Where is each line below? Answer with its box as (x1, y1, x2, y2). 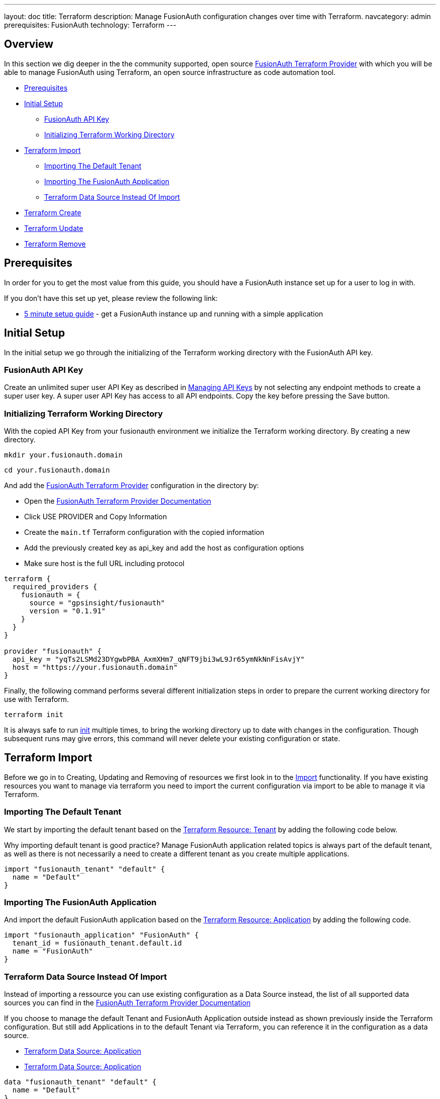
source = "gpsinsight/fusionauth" (29, 599, 165, 607)
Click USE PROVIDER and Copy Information (24, 512, 167, 521)
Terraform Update (24, 223, 83, 232)
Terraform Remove (24, 239, 86, 248)
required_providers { (12, 583, 97, 591)
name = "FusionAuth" (12, 947, 93, 956)
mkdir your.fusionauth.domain (4, 451, 123, 459)
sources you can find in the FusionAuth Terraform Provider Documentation (4, 998, 251, 1007)
